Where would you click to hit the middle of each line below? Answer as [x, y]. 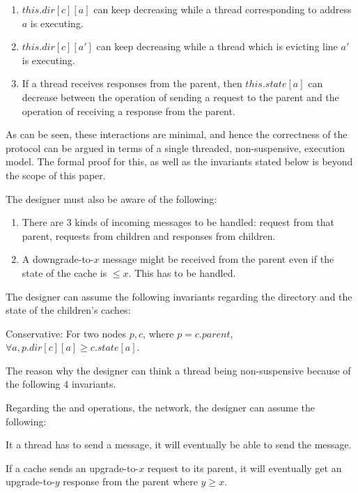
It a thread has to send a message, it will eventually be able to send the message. [179, 445]
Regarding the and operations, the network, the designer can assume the [160, 408]
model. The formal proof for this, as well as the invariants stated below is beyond [179, 161]
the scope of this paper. [56, 175]
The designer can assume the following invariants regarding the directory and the [179, 296]
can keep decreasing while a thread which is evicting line [217, 46]
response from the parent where [130, 481]
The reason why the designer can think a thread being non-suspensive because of [178, 370]
